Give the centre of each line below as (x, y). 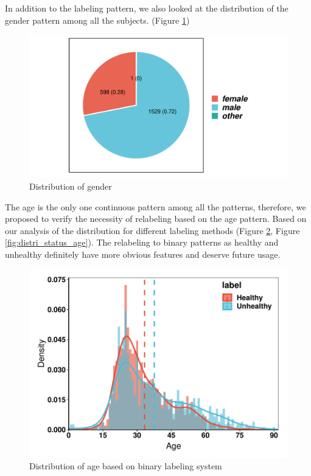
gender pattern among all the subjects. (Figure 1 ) (97, 20)
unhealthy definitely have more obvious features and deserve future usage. (143, 254)
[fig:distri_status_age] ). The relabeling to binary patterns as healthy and (142, 242)
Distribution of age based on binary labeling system (126, 466)
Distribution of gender (71, 186)
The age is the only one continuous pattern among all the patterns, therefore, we (155, 206)
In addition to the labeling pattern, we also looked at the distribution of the (147, 8)
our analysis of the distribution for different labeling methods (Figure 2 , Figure (152, 230)
